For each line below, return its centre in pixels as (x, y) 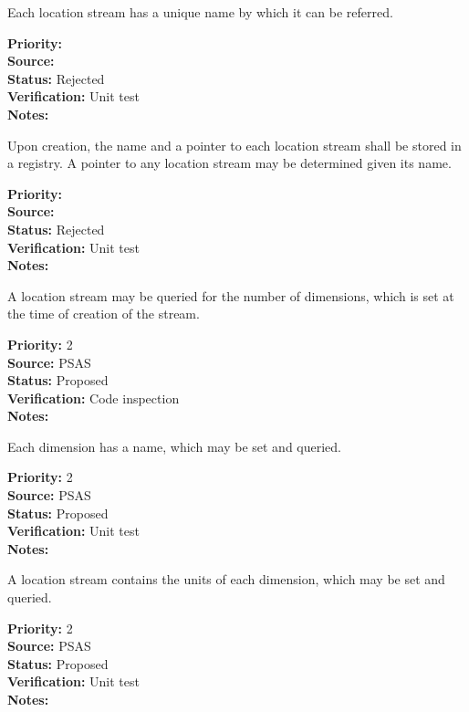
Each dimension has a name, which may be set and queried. (175, 446)
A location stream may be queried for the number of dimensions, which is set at (231, 295)
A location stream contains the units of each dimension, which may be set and (226, 579)
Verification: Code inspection (94, 398)
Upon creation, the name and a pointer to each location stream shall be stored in (234, 145)
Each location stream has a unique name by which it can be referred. (200, 12)
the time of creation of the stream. (104, 314)
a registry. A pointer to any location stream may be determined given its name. (229, 163)
